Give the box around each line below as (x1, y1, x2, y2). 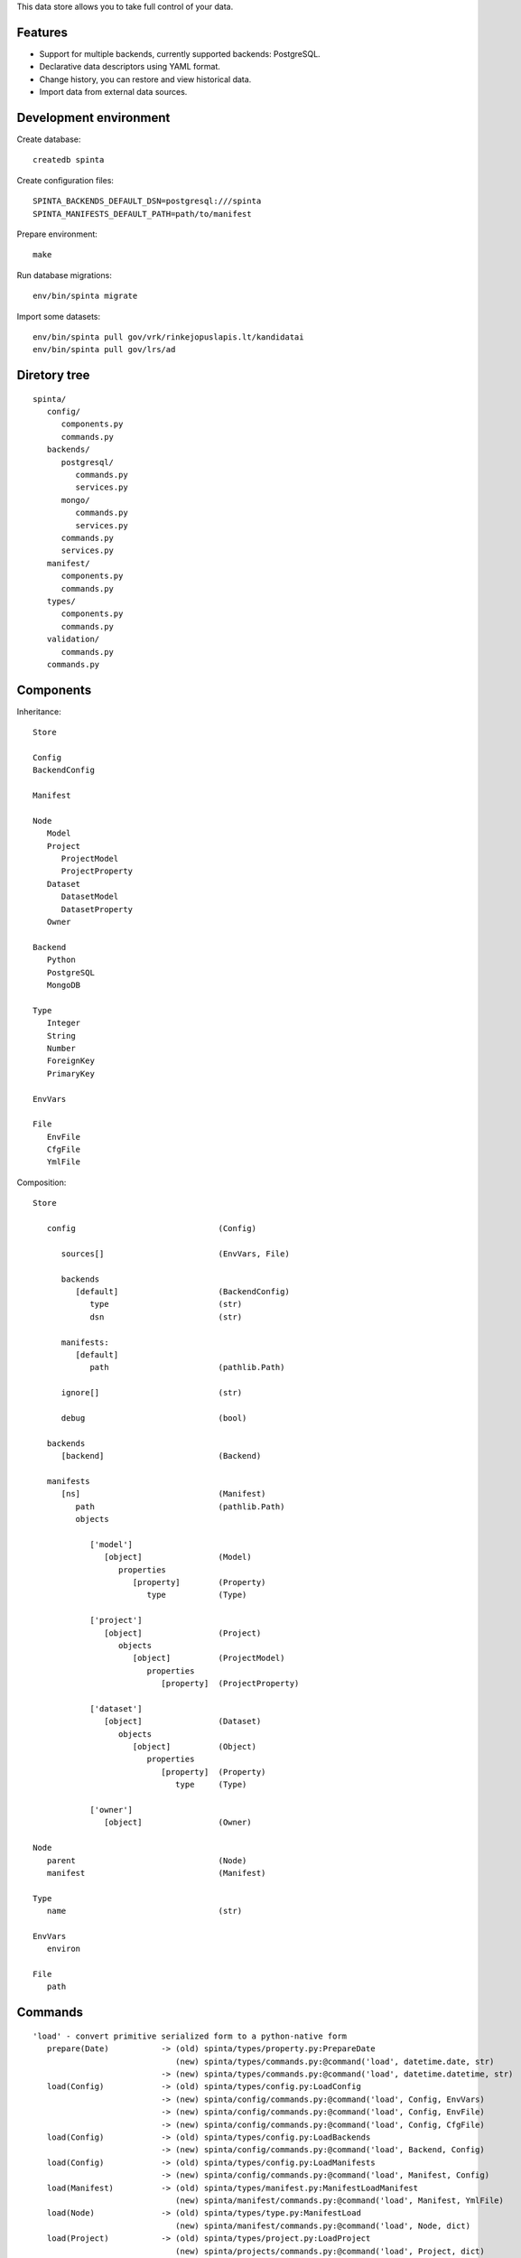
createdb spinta (33, 154, 105, 165)
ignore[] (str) (60, 1387, 243, 1398)
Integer (46, 1018, 81, 1029)
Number (46, 1043, 76, 1053)
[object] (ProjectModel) (132, 1653, 285, 1664)
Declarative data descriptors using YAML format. (39, 61, 220, 72)
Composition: (16, 1177, 67, 1188)
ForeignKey (46, 1056, 95, 1066)
